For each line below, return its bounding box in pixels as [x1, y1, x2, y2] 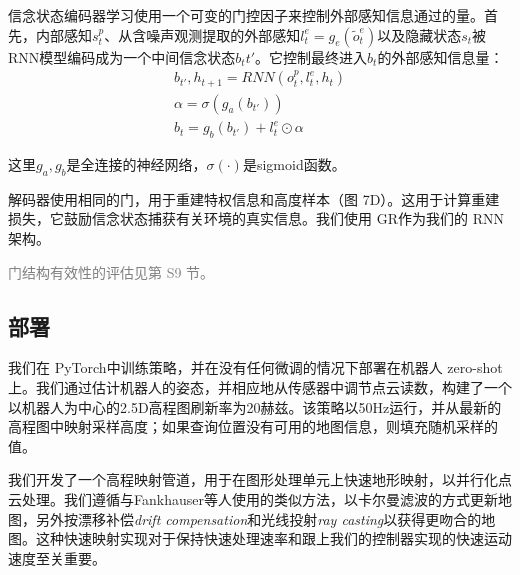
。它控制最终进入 [255, 46, 368, 67]
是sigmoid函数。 [242, 154, 346, 175]
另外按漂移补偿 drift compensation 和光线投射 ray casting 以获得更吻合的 [35, 508, 482, 529]
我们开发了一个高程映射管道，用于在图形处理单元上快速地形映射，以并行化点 [8, 469, 512, 490]
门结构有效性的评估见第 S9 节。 [8, 261, 215, 282]
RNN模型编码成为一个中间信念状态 [8, 46, 236, 67]
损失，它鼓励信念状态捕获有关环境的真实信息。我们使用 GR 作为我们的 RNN [8, 208, 504, 229]
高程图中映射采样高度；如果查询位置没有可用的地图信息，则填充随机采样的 [8, 416, 498, 437]
